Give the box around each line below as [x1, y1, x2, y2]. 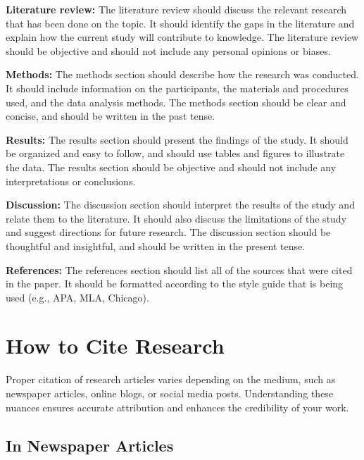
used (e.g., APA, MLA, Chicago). [6, 290, 149, 304]
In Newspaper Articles [6, 434, 174, 456]
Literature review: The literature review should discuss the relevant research [6, 2, 347, 16]
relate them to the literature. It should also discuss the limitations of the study [6, 211, 347, 225]
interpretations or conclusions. [6, 173, 136, 188]
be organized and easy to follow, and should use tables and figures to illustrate [6, 146, 345, 161]
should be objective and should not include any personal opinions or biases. [6, 43, 331, 58]
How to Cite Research [6, 331, 225, 360]
